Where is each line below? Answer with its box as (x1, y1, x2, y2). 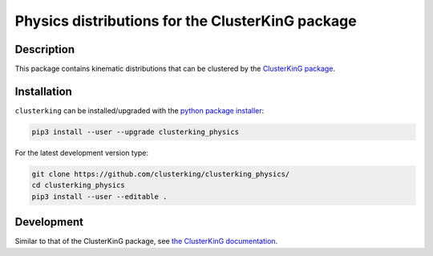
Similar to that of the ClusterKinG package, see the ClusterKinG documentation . (14, 237, 278, 246)
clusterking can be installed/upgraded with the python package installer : (14, 105, 265, 116)
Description (14, 43, 75, 56)
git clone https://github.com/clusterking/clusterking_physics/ (31, 169, 290, 178)
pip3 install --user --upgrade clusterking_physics (31, 127, 240, 136)
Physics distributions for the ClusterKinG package (14, 12, 357, 30)
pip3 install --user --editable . (31, 192, 168, 201)
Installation (14, 84, 72, 98)
